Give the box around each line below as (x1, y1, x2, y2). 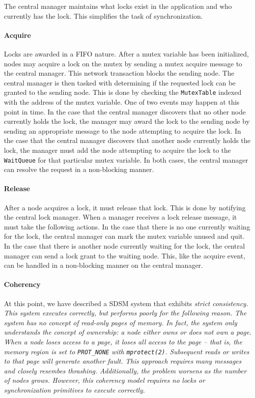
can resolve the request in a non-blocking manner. (4, 164, 154, 174)
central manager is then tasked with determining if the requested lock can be (4, 77, 236, 87)
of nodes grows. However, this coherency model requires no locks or (4, 375, 205, 385)
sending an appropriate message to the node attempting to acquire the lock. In (4, 125, 241, 136)
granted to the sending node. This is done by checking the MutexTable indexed (4, 87, 242, 97)
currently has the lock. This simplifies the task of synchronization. (4, 10, 203, 21)
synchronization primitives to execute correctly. (4, 384, 145, 395)
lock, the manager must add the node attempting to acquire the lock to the (4, 144, 231, 155)
